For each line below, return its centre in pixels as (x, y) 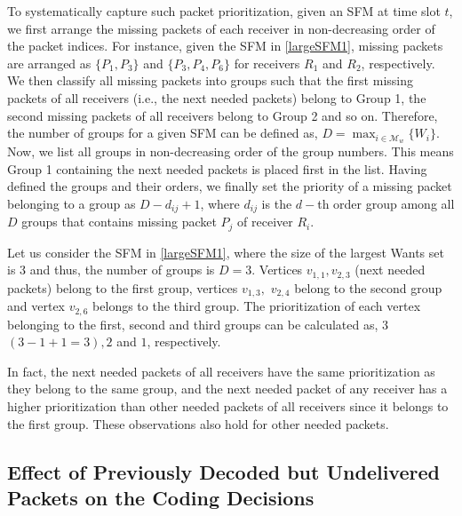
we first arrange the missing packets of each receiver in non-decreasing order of (221, 28)
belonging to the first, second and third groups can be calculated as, (193, 324)
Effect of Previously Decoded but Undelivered (223, 471)
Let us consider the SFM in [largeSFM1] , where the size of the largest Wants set (226, 252)
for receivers (267, 63)
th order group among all (386, 203)
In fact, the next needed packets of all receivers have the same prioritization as (221, 371)
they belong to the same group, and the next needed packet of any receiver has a (227, 389)
